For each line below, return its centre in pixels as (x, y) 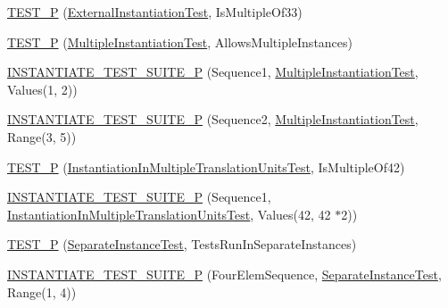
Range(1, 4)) (42, 291)
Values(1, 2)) (42, 89)
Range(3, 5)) (42, 136)
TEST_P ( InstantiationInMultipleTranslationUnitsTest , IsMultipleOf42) (206, 166)
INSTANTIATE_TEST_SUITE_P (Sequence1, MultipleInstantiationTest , (213, 72)
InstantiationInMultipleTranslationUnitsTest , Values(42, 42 (169, 214)
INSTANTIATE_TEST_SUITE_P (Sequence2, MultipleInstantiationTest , (213, 119)
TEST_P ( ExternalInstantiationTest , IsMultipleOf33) (155, 12)
